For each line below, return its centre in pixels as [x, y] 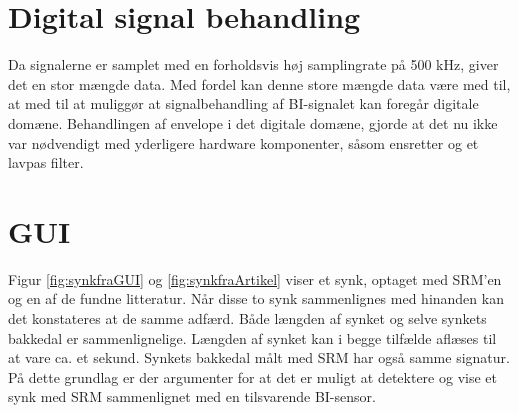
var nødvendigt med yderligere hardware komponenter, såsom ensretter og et [243, 142]
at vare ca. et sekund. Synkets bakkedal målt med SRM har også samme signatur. [259, 357]
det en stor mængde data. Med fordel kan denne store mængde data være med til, [259, 83]
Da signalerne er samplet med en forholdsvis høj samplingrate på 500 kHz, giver [253, 64]
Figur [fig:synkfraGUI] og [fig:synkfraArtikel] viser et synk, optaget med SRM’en [255, 278]
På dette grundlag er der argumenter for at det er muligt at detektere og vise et [252, 376]
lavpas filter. [46, 162]
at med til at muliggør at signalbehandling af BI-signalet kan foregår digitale [243, 103]
